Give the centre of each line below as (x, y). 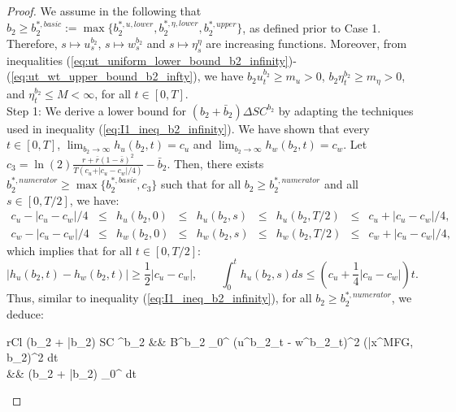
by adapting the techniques (346, 110)
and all (341, 184)
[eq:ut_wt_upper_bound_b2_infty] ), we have (127, 76)
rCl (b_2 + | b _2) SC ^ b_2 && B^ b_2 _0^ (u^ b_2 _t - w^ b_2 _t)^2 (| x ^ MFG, (210, 341)
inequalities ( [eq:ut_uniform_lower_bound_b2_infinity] (148, 60)
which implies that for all (69, 250)
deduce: (25, 314)
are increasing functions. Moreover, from (306, 43)
